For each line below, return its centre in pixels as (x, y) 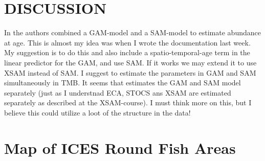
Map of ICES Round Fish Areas (120, 147)
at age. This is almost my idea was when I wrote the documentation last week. (127, 42)
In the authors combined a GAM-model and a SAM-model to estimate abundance (132, 32)
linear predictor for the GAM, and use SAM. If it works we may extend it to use (130, 62)
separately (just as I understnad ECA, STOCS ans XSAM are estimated (118, 92)
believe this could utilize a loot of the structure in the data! (97, 112)
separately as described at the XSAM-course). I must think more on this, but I (128, 102)
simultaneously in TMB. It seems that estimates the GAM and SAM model (123, 83)
